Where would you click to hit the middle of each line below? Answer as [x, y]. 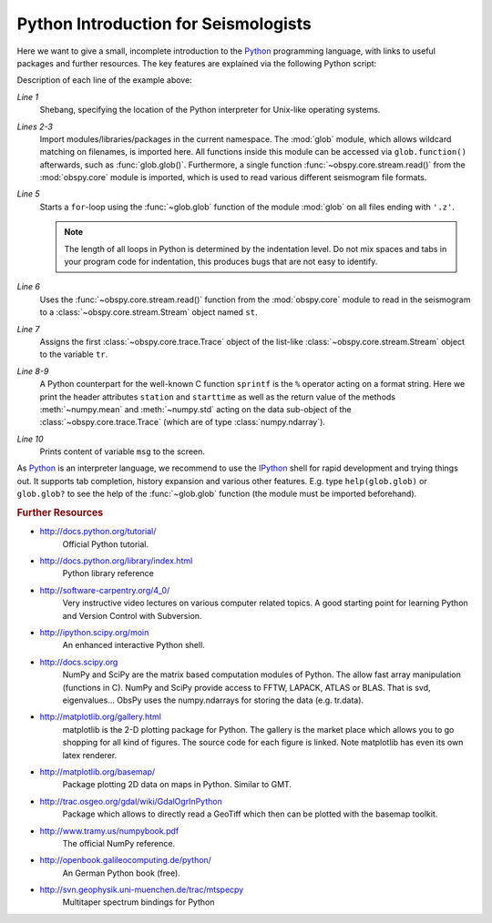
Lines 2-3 [35, 127]
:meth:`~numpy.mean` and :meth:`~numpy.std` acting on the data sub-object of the [196, 409]
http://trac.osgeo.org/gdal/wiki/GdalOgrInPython [131, 801]
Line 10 [31, 439]
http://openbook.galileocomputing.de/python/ [125, 860]
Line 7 [28, 329]
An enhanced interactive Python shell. [133, 645]
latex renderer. [90, 755]
